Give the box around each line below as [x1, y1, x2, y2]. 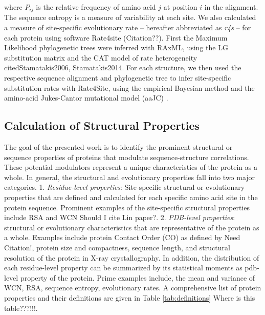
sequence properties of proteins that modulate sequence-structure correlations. [4, 151, 249, 162]
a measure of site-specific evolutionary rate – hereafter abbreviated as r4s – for [4, 22, 251, 33]
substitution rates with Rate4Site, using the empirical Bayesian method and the [4, 82, 255, 93]
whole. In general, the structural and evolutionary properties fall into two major [4, 171, 255, 182]
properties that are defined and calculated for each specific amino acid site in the [4, 191, 258, 202]
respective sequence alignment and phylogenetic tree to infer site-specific [4, 72, 231, 83]
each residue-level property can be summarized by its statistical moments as [4, 262, 242, 273]
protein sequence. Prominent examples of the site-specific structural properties [4, 202, 250, 212]
